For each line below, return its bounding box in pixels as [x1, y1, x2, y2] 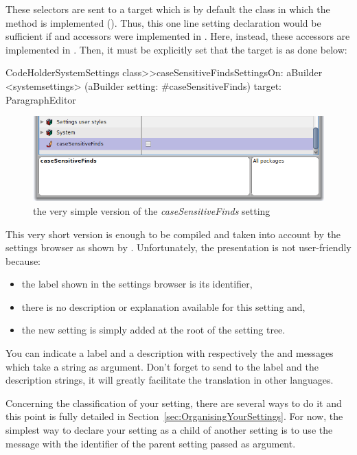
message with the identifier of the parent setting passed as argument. [5, 436, 296, 450]
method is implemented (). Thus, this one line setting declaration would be [5, 15, 321, 30]
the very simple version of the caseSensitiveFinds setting [33, 203, 270, 218]
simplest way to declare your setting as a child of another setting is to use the [5, 423, 333, 437]
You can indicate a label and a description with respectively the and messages [5, 346, 334, 360]
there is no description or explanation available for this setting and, [21, 299, 306, 314]
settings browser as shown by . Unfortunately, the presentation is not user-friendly [5, 240, 352, 255]
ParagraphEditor [5, 92, 76, 106]
